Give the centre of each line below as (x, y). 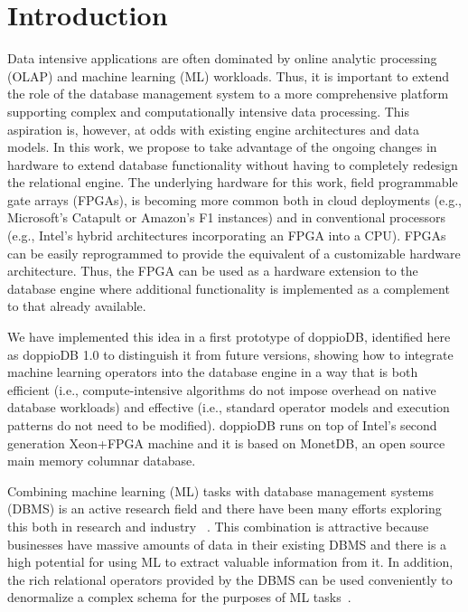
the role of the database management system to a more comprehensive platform (228, 94)
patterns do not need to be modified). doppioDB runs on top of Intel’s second (222, 425)
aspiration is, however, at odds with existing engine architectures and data (213, 129)
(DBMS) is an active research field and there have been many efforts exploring (225, 508)
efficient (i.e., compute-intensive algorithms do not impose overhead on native (222, 389)
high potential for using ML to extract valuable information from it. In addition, (230, 562)
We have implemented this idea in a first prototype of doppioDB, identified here (229, 337)
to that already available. (77, 306)
